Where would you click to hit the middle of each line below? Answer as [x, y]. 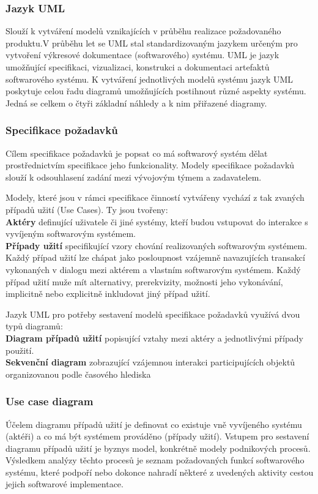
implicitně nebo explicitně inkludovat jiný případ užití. [108, 294]
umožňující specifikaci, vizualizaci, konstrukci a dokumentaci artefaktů [138, 67]
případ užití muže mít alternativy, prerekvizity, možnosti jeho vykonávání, [144, 281]
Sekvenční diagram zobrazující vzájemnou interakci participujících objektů [150, 362]
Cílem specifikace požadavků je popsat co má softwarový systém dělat [137, 153]
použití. [20, 350]
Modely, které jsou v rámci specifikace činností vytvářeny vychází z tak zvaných [155, 197]
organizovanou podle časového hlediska [78, 374]
